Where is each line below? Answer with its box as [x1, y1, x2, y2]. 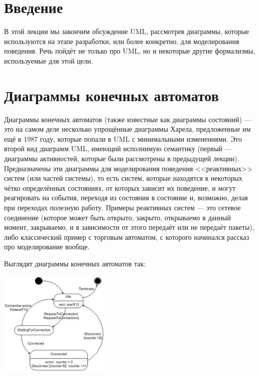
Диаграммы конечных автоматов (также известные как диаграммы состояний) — [4, 114, 251, 124]
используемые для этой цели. [4, 55, 93, 66]
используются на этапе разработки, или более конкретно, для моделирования [4, 36, 239, 46]
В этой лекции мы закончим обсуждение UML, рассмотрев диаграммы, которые [4, 26, 249, 37]
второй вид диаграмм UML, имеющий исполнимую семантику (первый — [4, 143, 232, 154]
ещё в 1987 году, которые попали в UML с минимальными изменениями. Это [4, 133, 242, 144]
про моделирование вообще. [4, 241, 90, 252]
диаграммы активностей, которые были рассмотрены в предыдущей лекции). [4, 153, 239, 163]
